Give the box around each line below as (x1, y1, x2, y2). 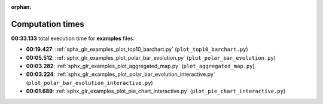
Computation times (11, 19, 84, 29)
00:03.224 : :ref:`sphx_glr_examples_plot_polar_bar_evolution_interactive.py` (26, 71, 215, 78)
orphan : (11, 4, 32, 10)
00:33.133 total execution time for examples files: (11, 35, 135, 42)
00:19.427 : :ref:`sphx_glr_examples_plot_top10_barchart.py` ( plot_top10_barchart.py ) (26, 45, 248, 53)
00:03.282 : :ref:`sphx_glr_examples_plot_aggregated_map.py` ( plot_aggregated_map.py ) (26, 63, 255, 70)
